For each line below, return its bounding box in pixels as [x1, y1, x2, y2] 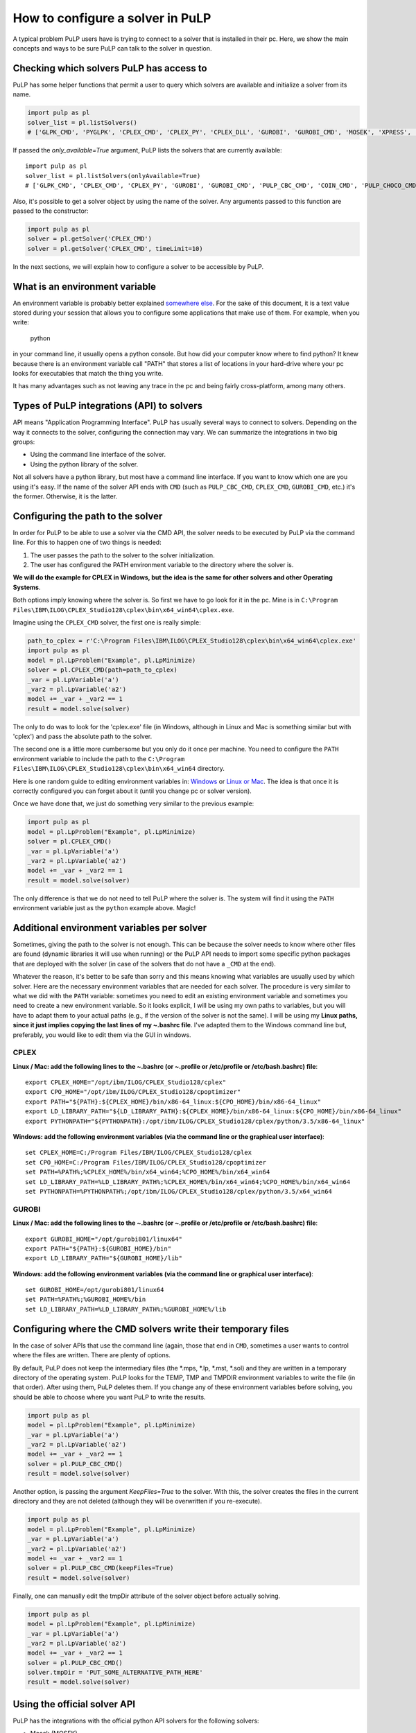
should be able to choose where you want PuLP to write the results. [12, 1393, 206, 1401]
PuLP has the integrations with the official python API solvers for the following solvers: [12, 1716, 259, 1725]
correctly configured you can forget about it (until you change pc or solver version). [12, 787, 252, 795]
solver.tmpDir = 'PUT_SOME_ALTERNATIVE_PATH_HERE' [27, 1669, 204, 1677]
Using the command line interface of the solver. [30, 451, 166, 459]
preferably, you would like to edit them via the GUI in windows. [12, 1030, 191, 1039]
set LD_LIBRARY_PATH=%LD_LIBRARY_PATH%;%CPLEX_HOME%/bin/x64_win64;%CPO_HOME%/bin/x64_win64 [25, 1178, 351, 1185]
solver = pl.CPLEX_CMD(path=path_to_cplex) [27, 666, 178, 674]
